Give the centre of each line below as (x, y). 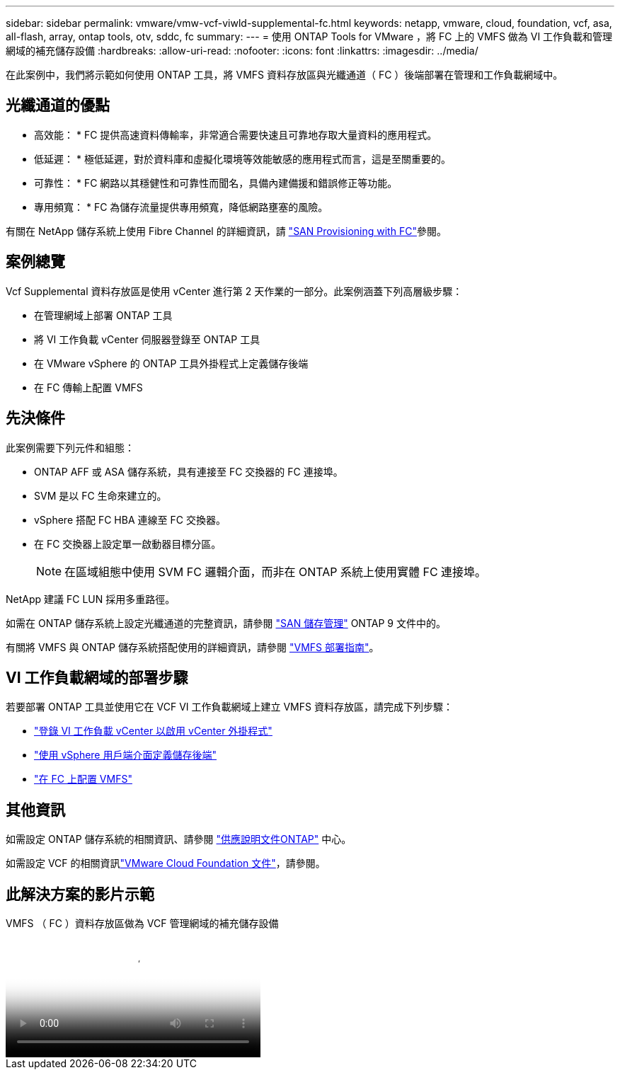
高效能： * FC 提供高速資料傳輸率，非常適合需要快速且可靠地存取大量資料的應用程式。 (236, 134)
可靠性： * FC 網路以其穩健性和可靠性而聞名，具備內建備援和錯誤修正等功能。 (216, 183)
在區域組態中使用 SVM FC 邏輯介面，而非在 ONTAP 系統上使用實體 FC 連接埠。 (276, 571)
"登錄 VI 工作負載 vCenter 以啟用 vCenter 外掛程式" (153, 731)
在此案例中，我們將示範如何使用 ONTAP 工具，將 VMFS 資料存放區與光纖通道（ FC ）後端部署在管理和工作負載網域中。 (285, 75)
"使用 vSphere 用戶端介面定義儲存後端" (125, 755)
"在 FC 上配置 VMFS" (83, 779)
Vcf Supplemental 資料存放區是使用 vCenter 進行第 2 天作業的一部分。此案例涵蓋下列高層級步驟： (234, 291)
